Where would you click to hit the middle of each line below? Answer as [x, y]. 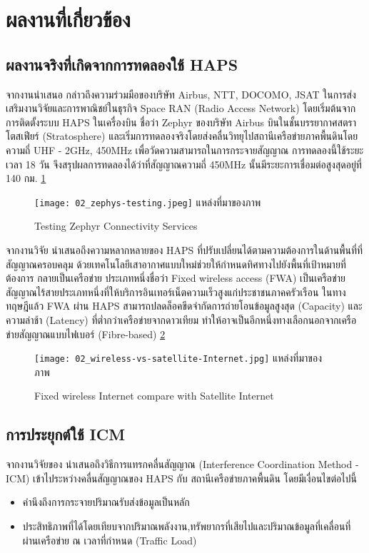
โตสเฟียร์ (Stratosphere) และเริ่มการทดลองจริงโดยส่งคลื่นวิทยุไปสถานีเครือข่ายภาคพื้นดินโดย [182, 136]
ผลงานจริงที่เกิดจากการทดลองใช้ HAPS [122, 64]
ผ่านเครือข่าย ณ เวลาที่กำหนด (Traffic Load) [110, 540]
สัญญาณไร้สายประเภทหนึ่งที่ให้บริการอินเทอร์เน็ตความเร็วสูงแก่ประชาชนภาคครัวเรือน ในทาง [176, 291]
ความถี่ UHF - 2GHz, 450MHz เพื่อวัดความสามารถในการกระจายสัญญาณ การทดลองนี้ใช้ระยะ [185, 149]
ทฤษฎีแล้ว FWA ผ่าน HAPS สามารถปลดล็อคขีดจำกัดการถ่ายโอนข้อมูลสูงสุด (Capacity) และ [184, 306]
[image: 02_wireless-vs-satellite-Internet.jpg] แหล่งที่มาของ [178, 358]
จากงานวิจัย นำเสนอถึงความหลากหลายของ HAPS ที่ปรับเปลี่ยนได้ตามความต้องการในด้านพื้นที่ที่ [184, 249]
